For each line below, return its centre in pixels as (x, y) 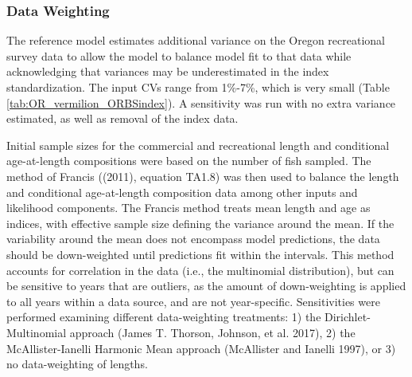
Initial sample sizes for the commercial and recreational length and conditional (198, 145)
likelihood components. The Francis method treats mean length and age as (189, 208)
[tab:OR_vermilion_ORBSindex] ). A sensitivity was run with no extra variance (201, 102)
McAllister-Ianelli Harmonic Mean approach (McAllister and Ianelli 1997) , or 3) (201, 348)
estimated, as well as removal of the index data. (122, 118)
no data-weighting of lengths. (77, 364)
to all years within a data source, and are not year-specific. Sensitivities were (193, 301)
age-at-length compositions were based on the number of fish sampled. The (189, 161)
